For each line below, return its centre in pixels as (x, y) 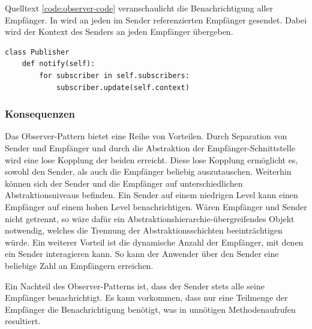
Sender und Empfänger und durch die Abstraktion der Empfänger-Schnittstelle (150, 147)
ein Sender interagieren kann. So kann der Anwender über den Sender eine (142, 254)
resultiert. (23, 321)
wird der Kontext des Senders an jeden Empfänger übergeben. (119, 32)
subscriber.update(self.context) (123, 87)
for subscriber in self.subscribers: (114, 75)
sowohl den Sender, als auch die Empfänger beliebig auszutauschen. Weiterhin (148, 171)
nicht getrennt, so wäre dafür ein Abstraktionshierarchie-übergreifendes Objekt (150, 218)
